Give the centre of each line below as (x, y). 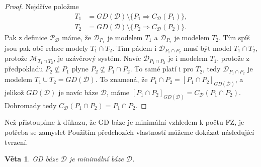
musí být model (207, 48)
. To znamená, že (121, 79)
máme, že (76, 37)
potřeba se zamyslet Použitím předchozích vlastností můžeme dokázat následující (129, 132)
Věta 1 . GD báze (31, 159)
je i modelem (188, 58)
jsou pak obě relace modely (47, 48)
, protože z (233, 58)
